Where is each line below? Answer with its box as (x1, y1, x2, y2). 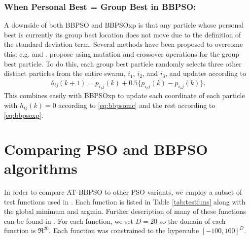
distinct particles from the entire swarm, (4, 68, 126, 78)
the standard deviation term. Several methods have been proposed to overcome (4, 39, 243, 49)
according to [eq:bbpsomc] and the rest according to (58, 100, 215, 110)
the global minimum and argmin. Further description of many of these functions (4, 206, 246, 216)
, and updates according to (165, 68, 247, 78)
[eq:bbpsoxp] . (4, 110, 43, 120)
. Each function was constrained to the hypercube (49, 225, 199, 236)
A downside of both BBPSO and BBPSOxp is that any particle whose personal (4, 20, 244, 30)
